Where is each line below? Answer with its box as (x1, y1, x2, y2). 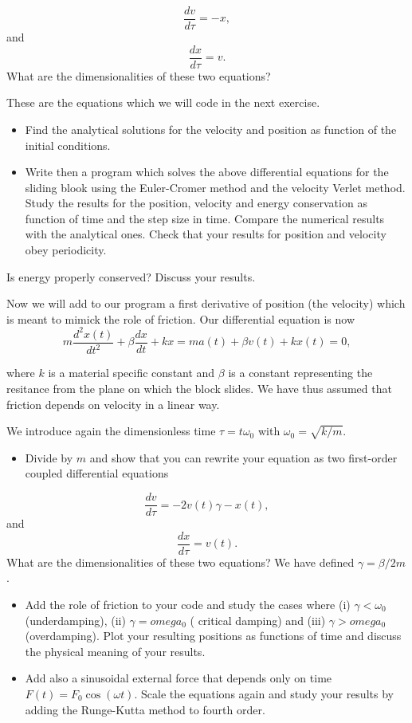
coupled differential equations (25, 465, 169, 481)
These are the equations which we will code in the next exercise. (6, 94, 320, 111)
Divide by (25, 449, 73, 466)
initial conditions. (25, 136, 111, 153)
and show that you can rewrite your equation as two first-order (89, 449, 398, 466)
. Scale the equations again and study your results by (134, 685, 394, 701)
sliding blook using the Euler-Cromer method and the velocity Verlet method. (25, 179, 406, 195)
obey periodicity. (25, 242, 107, 258)
